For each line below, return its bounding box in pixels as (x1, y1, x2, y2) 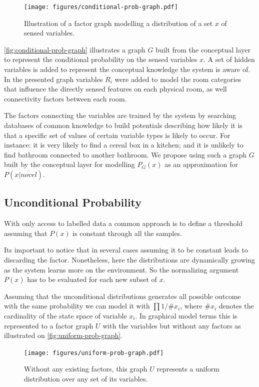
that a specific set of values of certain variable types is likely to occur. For (4, 129, 230, 140)
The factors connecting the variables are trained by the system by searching (4, 110, 236, 120)
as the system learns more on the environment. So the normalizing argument (4, 264, 239, 274)
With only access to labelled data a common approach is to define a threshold (4, 218, 243, 228)
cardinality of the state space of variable (4, 310, 127, 320)
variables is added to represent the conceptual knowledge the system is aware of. (4, 64, 250, 74)
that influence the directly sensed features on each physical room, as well (4, 83, 227, 94)
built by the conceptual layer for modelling (4, 159, 135, 169)
